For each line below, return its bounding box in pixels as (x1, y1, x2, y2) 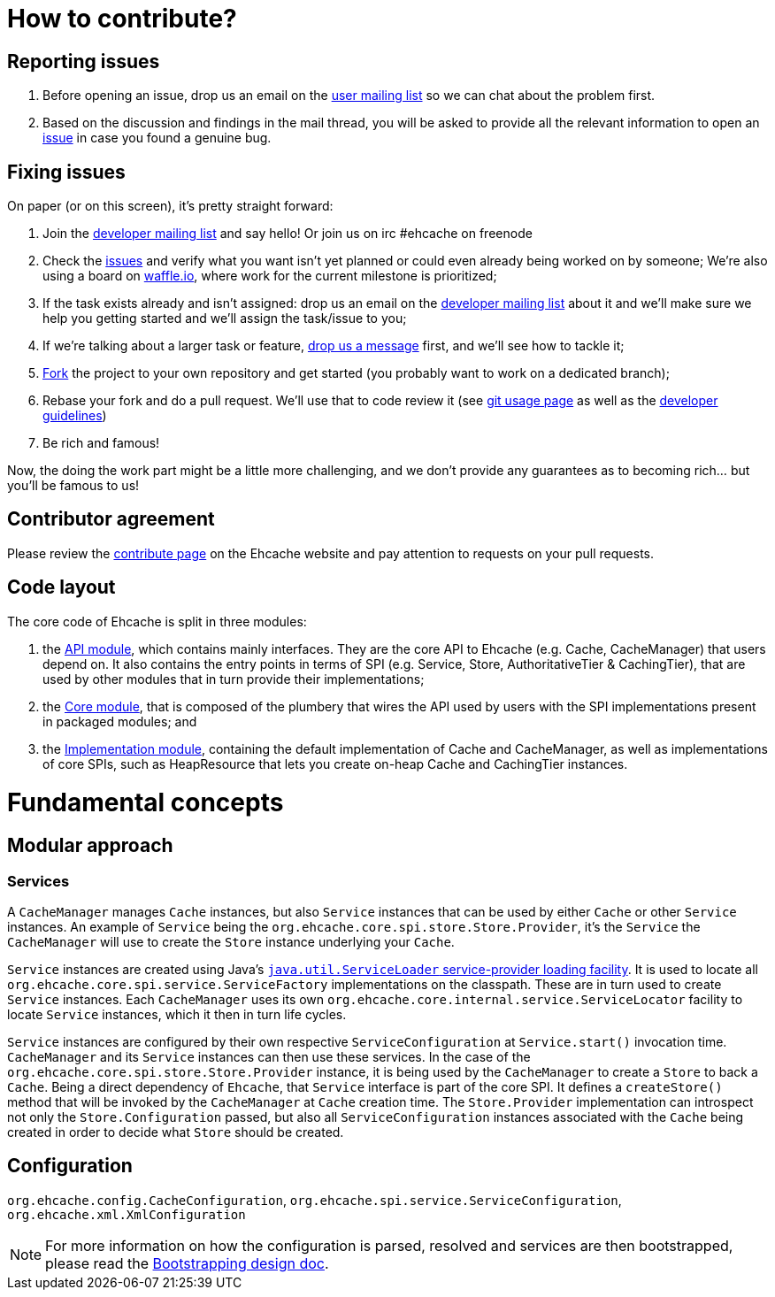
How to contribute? (7, 4, 237, 34)
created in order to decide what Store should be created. (7, 1124, 344, 1140)
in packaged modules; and (42, 713, 197, 729)
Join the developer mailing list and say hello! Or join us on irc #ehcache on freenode (42, 226, 533, 242)
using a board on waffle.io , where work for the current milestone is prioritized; (42, 268, 497, 284)
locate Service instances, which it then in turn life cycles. (7, 1007, 347, 1022)
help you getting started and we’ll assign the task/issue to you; (42, 311, 407, 326)
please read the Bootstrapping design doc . (45, 1254, 329, 1272)
